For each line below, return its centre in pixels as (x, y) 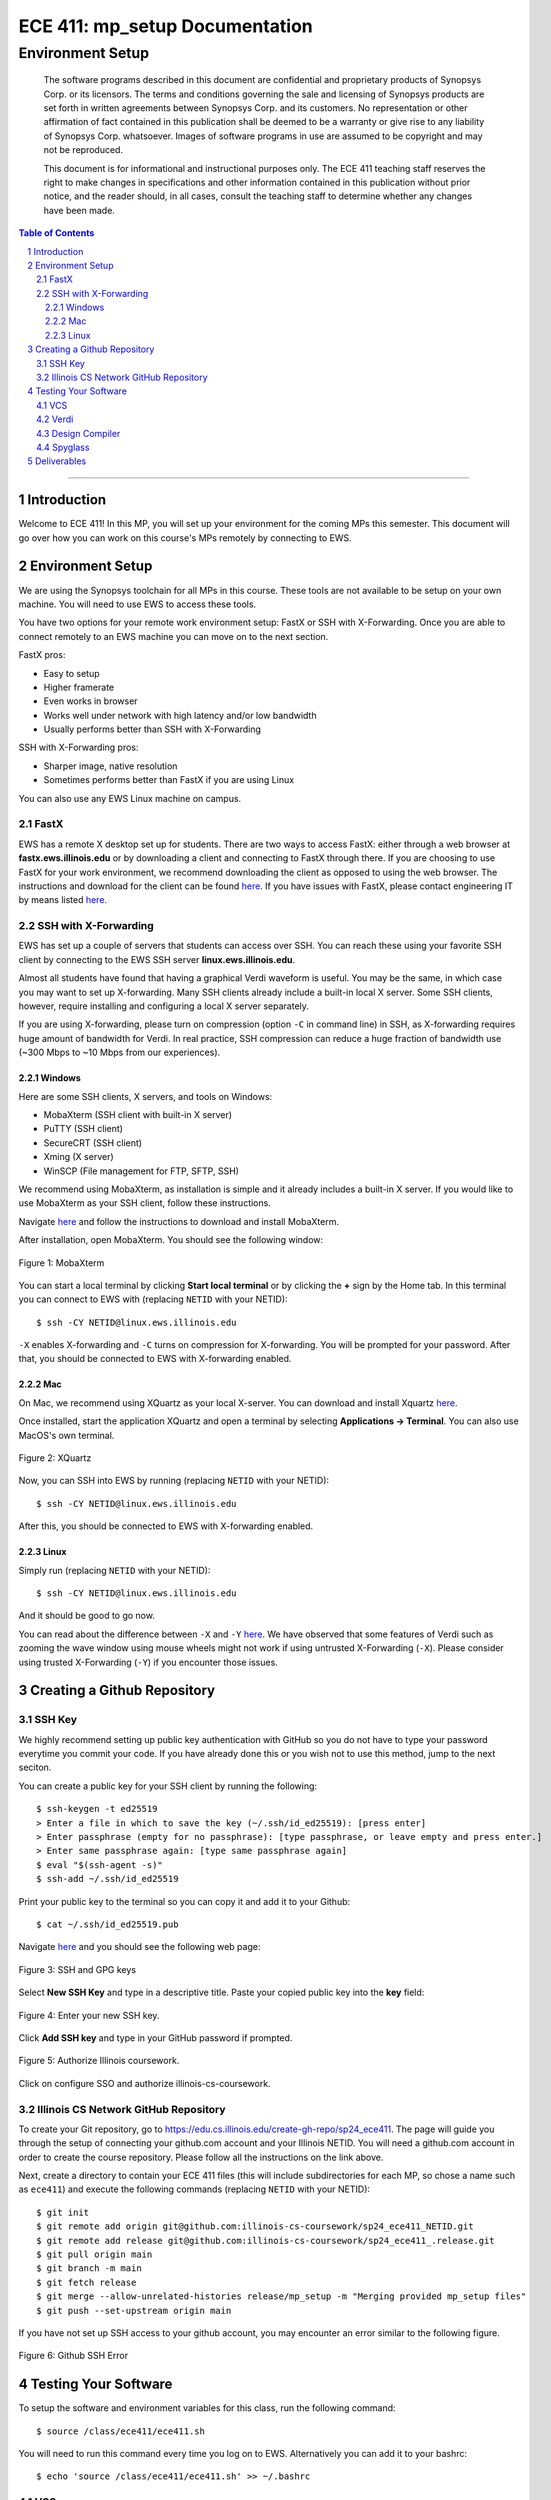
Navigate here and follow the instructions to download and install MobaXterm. (179, 1221)
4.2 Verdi (55, 419)
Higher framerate (79, 687)
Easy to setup (71, 673)
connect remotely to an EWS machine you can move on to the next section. (173, 636)
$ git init (63, 2212)
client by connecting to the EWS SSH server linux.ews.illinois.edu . (156, 959)
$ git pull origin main (94, 2254)
